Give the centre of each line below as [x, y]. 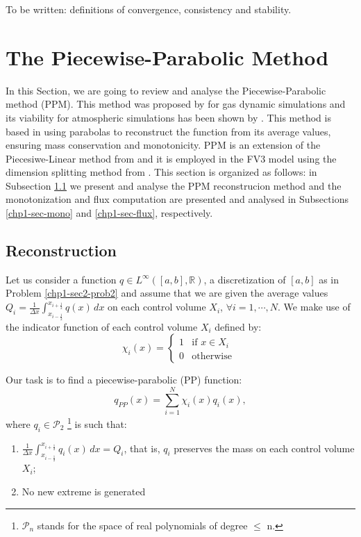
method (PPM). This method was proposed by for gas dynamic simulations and [176, 104]
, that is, [142, 448]
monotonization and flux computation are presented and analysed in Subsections [177, 199]
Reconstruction [61, 250]
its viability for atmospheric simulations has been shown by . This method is [168, 117]
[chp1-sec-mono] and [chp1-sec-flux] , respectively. [109, 213]
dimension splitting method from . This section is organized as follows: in [161, 172]
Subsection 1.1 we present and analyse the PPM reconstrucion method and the [174, 185]
